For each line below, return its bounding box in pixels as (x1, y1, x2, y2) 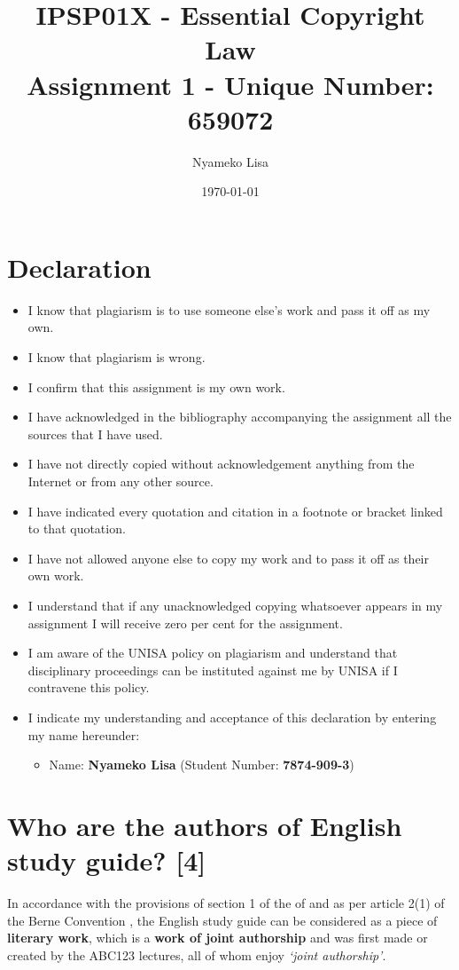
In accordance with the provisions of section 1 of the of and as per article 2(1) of (7, 894, 445, 911)
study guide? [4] (7, 842, 206, 879)
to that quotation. (27, 519, 126, 538)
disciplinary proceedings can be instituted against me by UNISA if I (27, 660, 398, 679)
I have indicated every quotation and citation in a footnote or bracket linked (27, 501, 443, 520)
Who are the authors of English (7, 807, 402, 843)
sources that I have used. (27, 424, 163, 443)
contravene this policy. (27, 678, 150, 697)
